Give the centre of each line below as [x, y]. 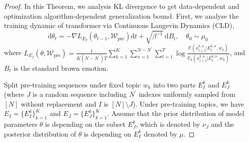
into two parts [174, 84]
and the [222, 124]
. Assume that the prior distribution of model [176, 113]
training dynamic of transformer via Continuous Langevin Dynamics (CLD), [119, 25]
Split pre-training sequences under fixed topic [72, 84]
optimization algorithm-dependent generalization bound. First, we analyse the [122, 15]
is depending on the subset [85, 124]
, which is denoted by [168, 124]
